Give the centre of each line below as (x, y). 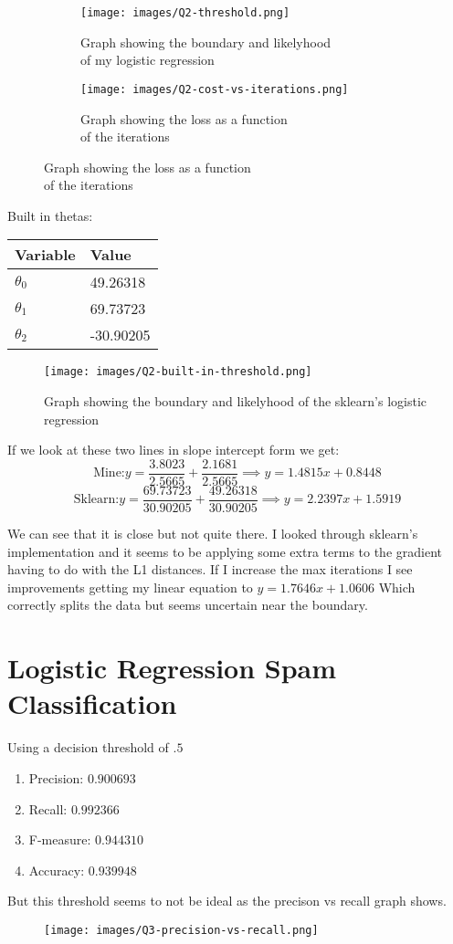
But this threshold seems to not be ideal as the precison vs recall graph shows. (227, 901)
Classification (92, 703)
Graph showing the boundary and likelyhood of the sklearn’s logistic (236, 401)
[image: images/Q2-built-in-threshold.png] (178, 372)
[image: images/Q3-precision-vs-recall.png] (181, 930)
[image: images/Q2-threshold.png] (185, 13)
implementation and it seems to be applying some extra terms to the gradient (225, 551)
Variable (45, 255)
